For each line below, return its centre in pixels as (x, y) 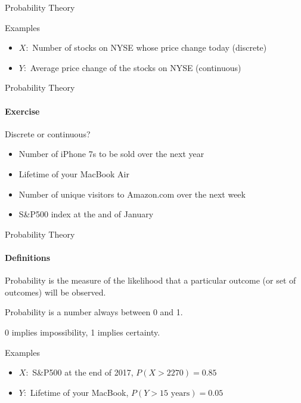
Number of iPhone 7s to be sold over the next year (111, 154)
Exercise (22, 111)
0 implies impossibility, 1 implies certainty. (83, 332)
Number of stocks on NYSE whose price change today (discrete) (150, 47)
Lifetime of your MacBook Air (74, 173)
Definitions (28, 257)
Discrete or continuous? (48, 133)
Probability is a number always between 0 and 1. (94, 312)
